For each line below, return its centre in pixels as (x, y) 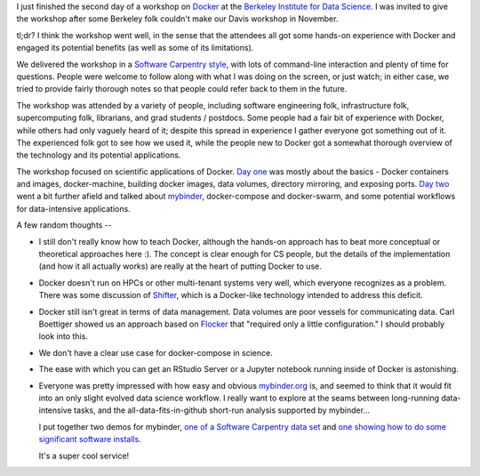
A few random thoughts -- (64, 225)
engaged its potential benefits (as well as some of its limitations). (135, 48)
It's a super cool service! (84, 456)
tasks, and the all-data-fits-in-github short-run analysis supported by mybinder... (222, 410)
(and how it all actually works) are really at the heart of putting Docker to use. (180, 266)
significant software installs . (90, 440)
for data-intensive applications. (73, 208)
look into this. (63, 336)
